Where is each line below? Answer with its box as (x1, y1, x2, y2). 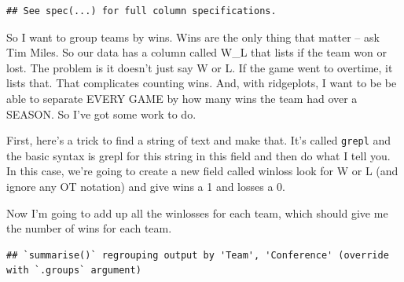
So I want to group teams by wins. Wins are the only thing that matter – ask (6, 28, 380, 45)
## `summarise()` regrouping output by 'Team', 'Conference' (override (6, 249, 389, 261)
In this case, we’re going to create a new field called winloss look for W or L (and (6, 163, 398, 179)
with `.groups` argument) (6, 265, 141, 277)
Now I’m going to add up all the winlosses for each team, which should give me (6, 204, 388, 221)
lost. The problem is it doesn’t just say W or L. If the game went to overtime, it (6, 59, 393, 75)
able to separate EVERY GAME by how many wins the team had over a (6, 90, 358, 106)
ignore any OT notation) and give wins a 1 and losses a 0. (6, 178, 285, 194)
